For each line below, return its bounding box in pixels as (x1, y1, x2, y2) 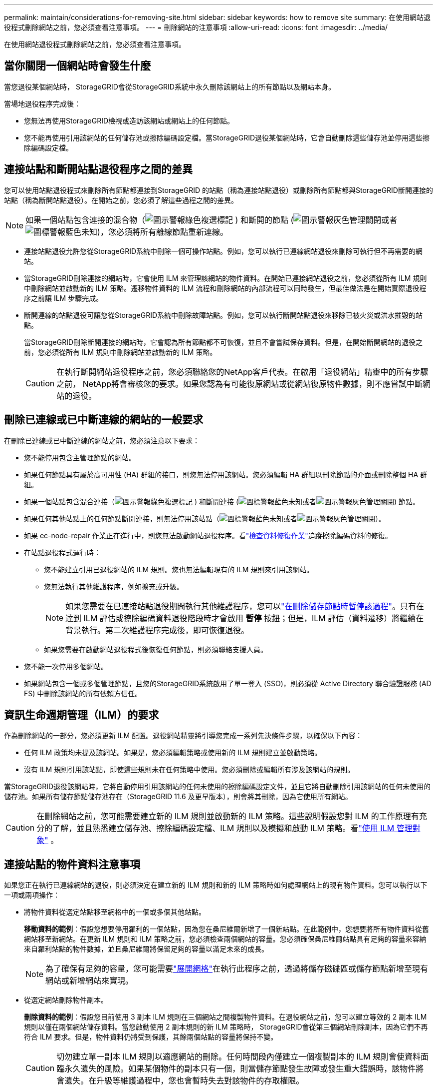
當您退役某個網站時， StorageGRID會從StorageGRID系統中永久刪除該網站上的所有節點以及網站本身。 (4, 82, 335, 91)
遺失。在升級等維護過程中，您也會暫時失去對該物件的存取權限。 (64, 1076, 304, 1086)
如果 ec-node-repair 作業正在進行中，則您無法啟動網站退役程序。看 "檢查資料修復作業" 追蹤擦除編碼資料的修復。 (24, 531, 392, 540)
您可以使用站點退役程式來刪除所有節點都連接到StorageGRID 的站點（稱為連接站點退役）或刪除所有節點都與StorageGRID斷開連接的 (4, 185, 433, 194)
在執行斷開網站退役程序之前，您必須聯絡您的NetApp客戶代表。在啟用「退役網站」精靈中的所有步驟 (56, 366, 429, 377)
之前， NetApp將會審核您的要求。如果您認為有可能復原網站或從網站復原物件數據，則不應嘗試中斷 (56, 378, 423, 389)
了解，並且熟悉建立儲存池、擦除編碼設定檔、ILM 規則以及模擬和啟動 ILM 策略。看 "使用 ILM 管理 (52, 823, 413, 834)
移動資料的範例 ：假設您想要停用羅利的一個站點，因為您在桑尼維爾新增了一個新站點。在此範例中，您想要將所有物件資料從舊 (24, 925, 429, 934)
